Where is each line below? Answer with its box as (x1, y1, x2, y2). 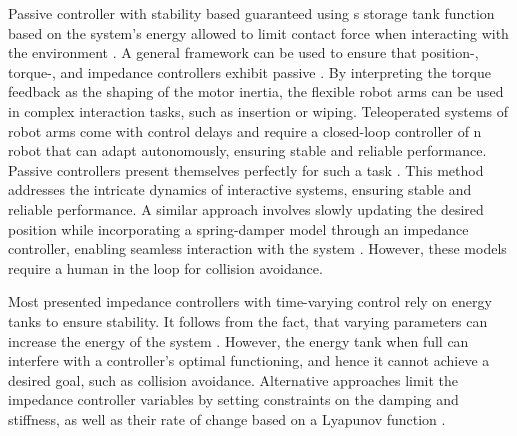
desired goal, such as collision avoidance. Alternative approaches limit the (8, 369, 459, 390)
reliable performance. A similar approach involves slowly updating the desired (8, 198, 484, 219)
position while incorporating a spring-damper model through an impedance (8, 218, 469, 239)
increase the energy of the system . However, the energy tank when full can (8, 330, 469, 351)
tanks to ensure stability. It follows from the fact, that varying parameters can (8, 310, 488, 331)
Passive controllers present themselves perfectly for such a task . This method (8, 159, 484, 180)
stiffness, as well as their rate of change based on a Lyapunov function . (8, 408, 446, 429)
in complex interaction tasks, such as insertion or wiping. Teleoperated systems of (8, 100, 509, 121)
